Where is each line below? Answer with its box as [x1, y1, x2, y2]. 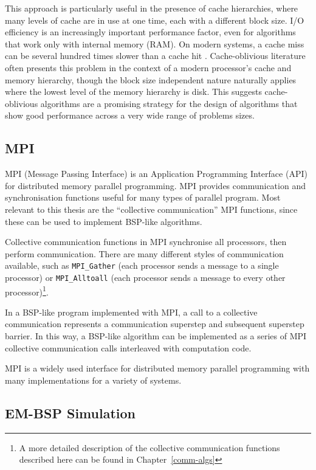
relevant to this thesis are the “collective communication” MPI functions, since [5, 202, 298, 215]
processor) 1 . [5, 283, 49, 298]
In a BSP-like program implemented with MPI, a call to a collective [5, 305, 258, 318]
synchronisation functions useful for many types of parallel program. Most [5, 191, 281, 204]
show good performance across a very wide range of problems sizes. [5, 109, 255, 122]
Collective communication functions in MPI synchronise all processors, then [5, 235, 287, 248]
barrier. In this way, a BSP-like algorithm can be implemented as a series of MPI [5, 330, 307, 342]
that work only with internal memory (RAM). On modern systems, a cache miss [5, 37, 304, 50]
